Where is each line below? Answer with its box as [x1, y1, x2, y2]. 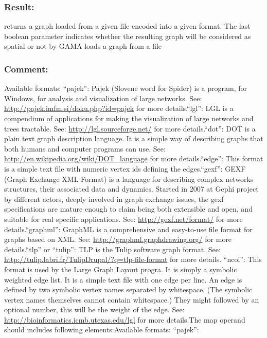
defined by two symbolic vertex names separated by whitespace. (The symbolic [4, 284, 253, 295]
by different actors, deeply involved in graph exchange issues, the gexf [4, 193, 224, 204]
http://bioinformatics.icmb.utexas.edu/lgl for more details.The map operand [4, 314, 245, 325]
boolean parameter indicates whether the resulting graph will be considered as [4, 30, 251, 41]
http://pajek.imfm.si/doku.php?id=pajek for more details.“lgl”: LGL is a [4, 103, 234, 114]
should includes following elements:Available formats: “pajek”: [4, 324, 199, 335]
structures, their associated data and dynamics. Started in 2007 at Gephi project [4, 183, 259, 194]
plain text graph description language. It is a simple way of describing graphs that [4, 133, 263, 144]
